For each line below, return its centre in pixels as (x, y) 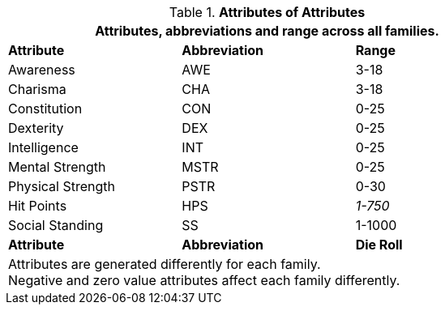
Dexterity (36, 128)
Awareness (42, 70)
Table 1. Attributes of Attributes (267, 12)
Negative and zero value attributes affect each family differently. (204, 280)
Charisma (37, 89)
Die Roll (379, 245)
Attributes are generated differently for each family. (165, 264)
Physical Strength (62, 186)
